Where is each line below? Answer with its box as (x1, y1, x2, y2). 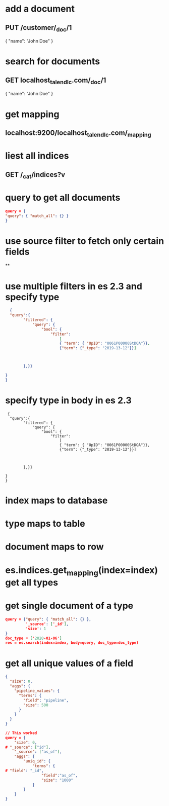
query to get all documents (5, 192, 121, 203)
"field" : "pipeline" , (23, 698, 69, 703)
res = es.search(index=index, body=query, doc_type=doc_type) (5, 640, 139, 645)
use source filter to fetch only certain (5, 235, 164, 246)
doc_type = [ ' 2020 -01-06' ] (5, 636, 62, 641)
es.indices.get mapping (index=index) (5, 564, 158, 578)
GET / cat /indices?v (5, 170, 66, 180)
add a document (5, 3, 75, 15)
